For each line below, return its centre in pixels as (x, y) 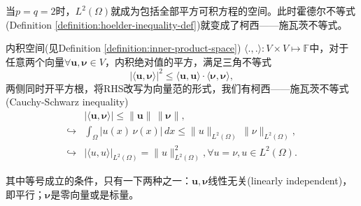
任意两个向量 (35, 61)
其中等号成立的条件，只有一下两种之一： (99, 181)
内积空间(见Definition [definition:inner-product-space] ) (123, 48)
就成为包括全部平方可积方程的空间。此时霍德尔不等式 (233, 10)
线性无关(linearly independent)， (280, 181)
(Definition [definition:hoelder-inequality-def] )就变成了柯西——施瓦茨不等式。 (177, 24)
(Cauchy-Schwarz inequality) (67, 102)
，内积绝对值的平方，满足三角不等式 (188, 61)
